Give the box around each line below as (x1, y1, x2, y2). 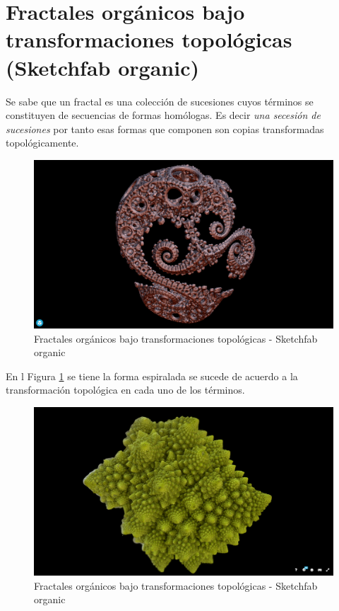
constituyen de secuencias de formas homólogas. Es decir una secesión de (6, 108, 321, 122)
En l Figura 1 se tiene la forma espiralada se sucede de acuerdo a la (6, 368, 298, 383)
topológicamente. (6, 135, 79, 150)
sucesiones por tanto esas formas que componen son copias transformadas (6, 121, 324, 136)
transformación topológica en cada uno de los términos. (6, 382, 245, 397)
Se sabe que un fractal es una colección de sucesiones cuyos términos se (6, 93, 314, 108)
